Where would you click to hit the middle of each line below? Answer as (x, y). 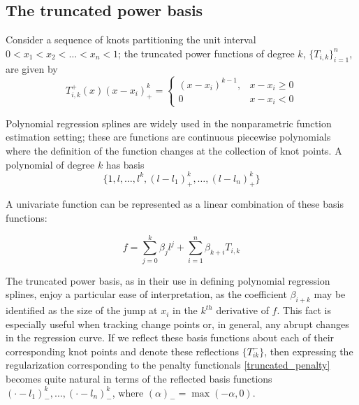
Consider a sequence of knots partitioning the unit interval (131, 40)
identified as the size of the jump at (82, 310)
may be (330, 294)
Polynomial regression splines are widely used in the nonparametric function (169, 123)
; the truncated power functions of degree (206, 53)
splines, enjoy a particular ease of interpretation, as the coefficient (146, 294)
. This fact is (304, 310)
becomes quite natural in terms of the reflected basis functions (139, 379)
